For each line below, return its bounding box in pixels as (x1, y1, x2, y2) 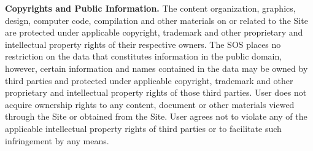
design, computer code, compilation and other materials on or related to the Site (5, 14, 308, 26)
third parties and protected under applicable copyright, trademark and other (5, 74, 293, 87)
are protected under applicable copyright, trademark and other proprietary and (5, 26, 303, 39)
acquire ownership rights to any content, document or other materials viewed (5, 98, 295, 110)
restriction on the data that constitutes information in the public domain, (5, 50, 282, 63)
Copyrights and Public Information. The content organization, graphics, (5, 2, 296, 14)
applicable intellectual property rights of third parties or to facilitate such (5, 122, 282, 134)
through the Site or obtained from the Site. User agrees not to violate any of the (5, 110, 307, 123)
